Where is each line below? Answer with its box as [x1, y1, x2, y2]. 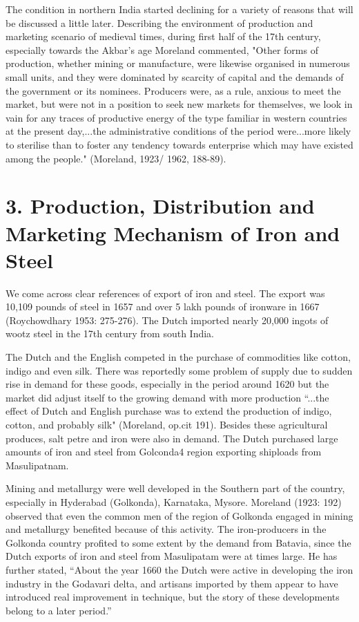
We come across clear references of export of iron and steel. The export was [6, 285, 325, 300]
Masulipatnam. [6, 458, 69, 472]
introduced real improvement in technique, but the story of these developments [6, 590, 340, 604]
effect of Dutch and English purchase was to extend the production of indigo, [6, 404, 332, 418]
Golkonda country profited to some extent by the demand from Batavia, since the [6, 535, 351, 549]
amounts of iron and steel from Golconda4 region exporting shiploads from [6, 444, 322, 459]
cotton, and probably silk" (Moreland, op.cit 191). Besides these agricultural [6, 417, 328, 431]
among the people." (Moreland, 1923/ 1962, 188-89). [6, 151, 226, 165]
